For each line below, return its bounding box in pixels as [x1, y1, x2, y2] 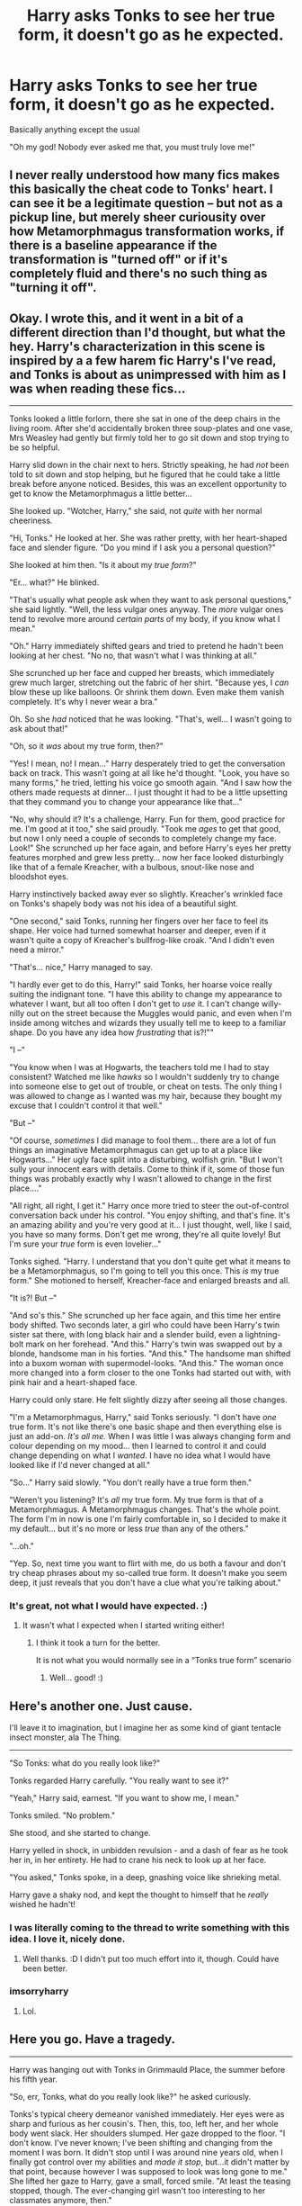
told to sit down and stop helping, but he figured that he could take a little [9, 469, 280, 480]
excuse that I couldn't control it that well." [9, 1100, 164, 1112]
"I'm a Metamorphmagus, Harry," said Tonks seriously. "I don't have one [9, 1412, 277, 1423]
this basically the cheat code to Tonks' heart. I [9, 182, 273, 197]
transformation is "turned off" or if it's [9, 252, 228, 267]
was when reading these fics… [9, 381, 186, 396]
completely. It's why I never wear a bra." [9, 697, 158, 707]
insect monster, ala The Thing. [9, 1732, 122, 1742]
